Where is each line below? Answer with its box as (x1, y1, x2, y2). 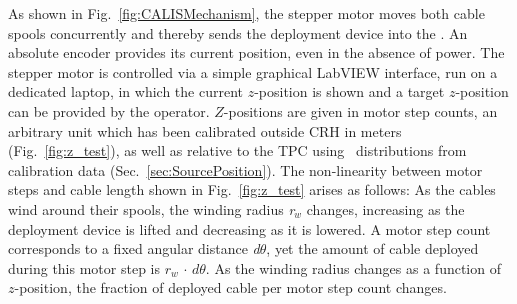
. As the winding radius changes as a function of (205, 257, 501, 278)
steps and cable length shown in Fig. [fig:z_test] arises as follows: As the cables (8, 179, 496, 200)
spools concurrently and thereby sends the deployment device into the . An (8, 22, 468, 43)
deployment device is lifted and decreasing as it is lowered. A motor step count (8, 218, 491, 239)
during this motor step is (8, 257, 160, 278)
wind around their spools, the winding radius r (8, 198, 295, 219)
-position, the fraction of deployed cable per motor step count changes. (14, 277, 447, 298)
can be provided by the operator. (8, 100, 210, 121)
